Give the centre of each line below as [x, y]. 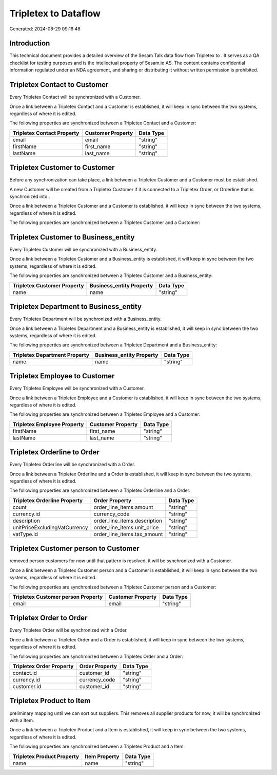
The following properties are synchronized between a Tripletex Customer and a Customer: [105, 223]
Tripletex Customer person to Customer [74, 549]
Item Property [102, 756]
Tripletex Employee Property [48, 424]
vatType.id [25, 534]
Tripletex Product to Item [50, 701]
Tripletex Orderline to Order [54, 452]
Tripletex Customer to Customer [62, 168]
